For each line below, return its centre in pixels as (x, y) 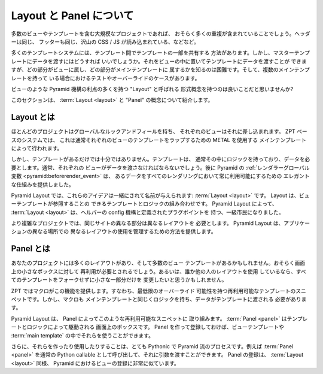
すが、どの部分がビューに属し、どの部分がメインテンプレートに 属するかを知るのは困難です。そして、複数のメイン (153, 70)
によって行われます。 (37, 148)
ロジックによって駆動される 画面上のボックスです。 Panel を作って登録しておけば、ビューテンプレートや (155, 327)
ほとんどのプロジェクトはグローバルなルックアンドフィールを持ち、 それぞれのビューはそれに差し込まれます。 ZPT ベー (159, 131)
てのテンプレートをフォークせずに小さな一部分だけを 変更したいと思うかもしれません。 (119, 280)
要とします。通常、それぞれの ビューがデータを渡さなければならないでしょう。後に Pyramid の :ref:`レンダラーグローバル (161, 167)
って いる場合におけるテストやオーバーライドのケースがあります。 (118, 78)
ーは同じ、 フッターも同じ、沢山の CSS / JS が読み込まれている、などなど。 (105, 41)
